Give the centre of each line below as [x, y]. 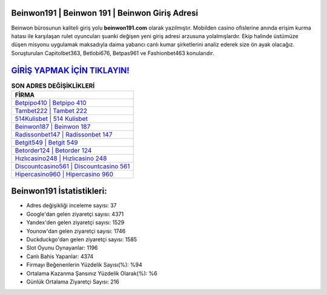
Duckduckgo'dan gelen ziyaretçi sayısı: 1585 [82, 239]
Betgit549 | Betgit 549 [46, 142]
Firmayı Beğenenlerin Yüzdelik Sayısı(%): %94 [84, 265]
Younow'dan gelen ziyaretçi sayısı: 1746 [76, 231]
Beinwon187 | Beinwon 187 [53, 126]
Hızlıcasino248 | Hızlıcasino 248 [61, 158]
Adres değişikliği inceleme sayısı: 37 [71, 206]
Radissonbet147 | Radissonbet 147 [64, 134]
